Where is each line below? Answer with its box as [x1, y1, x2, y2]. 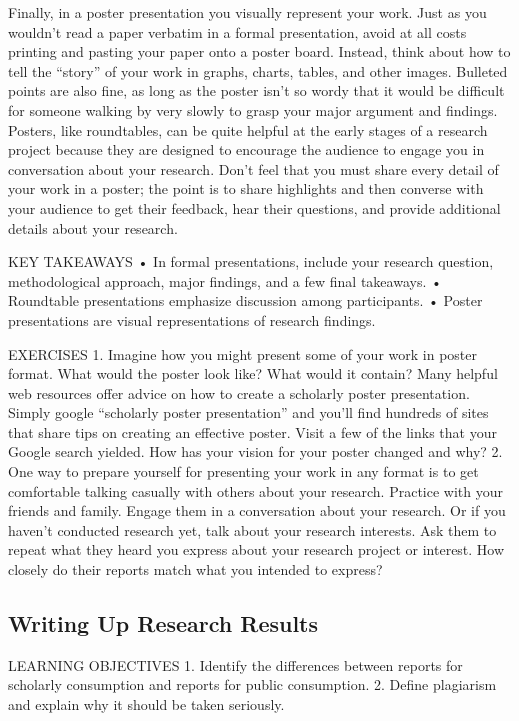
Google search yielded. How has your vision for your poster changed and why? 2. [8, 441, 503, 462]
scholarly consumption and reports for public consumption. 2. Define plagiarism [8, 674, 497, 695]
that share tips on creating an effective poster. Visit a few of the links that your [8, 421, 497, 442]
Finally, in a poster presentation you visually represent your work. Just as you [8, 2, 487, 22]
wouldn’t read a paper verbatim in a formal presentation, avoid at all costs [8, 21, 467, 42]
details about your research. [8, 217, 178, 238]
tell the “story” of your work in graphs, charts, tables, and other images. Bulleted [8, 60, 508, 81]
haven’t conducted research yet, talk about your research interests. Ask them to [8, 519, 497, 540]
